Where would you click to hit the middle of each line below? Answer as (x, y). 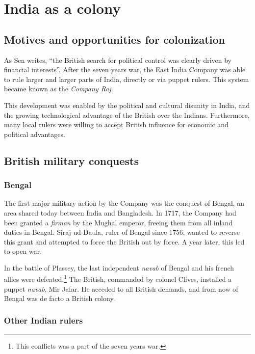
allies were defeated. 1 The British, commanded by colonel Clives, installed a (118, 278)
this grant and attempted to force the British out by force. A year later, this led (124, 241)
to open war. (23, 251)
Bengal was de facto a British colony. (60, 298)
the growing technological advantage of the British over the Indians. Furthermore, (127, 115)
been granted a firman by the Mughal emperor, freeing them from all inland (118, 222)
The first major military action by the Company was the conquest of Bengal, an (124, 203)
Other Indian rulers (43, 320)
